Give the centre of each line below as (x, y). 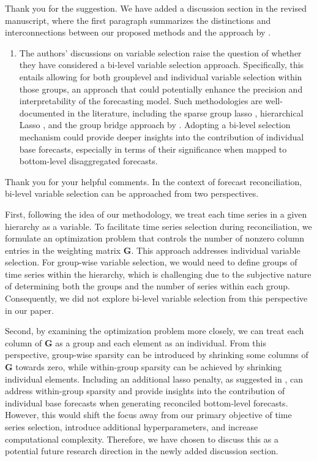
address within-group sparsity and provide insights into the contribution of (145, 391)
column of (24, 342)
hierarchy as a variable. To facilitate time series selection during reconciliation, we (158, 226)
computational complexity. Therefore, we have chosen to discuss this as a (142, 439)
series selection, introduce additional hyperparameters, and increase (132, 427)
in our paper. (29, 310)
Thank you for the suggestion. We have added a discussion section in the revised (156, 8)
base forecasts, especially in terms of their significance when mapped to (153, 149)
